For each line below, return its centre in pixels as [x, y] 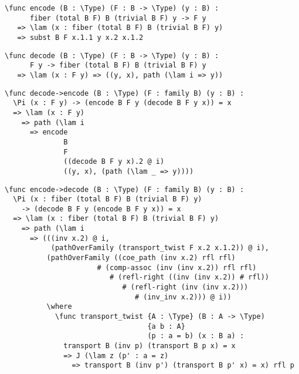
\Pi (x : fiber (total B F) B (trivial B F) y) [108, 199]
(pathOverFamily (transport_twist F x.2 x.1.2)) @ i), [160, 248]
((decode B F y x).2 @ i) [114, 162]
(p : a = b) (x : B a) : [196, 336]
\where [59, 307]
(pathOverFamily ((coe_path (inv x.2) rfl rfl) [141, 258]
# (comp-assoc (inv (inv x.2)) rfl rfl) [177, 267]
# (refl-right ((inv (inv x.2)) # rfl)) [189, 277]
